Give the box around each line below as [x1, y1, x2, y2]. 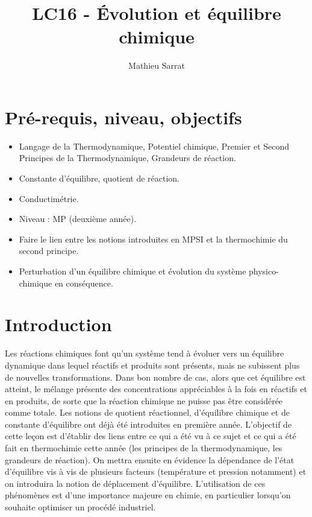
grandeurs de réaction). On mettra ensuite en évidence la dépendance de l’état [5, 453, 295, 466]
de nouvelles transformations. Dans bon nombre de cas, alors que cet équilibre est [5, 370, 306, 383]
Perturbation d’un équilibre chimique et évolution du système [19, 265, 246, 277]
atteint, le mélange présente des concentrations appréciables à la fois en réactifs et [5, 382, 307, 395]
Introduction [5, 312, 112, 337]
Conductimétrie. [19, 192, 79, 205]
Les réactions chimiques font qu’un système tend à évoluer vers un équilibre [5, 347, 284, 360]
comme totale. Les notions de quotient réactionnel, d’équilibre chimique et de [5, 406, 290, 419]
